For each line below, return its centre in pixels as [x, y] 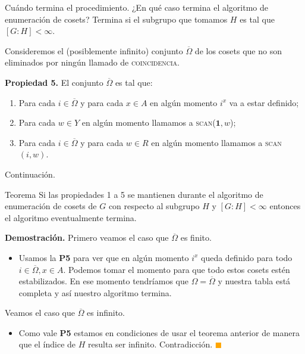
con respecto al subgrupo [154, 206]
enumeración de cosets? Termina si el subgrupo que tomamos [116, 19]
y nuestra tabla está [254, 281]
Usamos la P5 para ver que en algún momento [104, 257]
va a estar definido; [264, 102]
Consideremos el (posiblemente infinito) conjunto [94, 50]
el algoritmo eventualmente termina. [71, 217]
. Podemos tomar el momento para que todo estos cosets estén [177, 269]
